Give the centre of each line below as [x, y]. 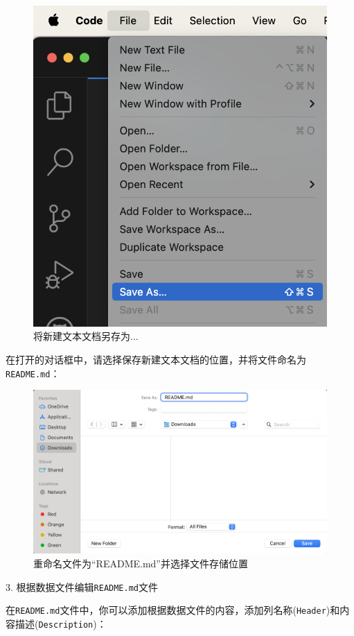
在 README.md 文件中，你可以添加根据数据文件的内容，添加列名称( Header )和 [173, 610]
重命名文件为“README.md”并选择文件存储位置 [141, 564]
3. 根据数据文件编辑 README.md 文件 [82, 586]
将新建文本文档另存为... [86, 336]
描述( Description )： [61, 623]
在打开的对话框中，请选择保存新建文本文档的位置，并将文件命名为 [156, 359]
